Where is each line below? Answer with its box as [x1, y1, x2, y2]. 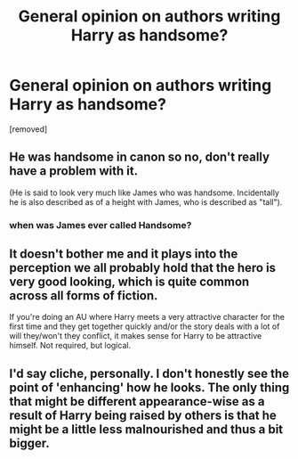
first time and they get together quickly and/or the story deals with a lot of [9, 321, 280, 332]
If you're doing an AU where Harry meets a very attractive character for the [9, 312, 286, 323]
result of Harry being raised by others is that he [9, 407, 278, 422]
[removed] [9, 123, 48, 135]
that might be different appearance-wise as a [9, 394, 265, 409]
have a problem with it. [9, 163, 139, 179]
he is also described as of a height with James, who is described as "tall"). [9, 196, 283, 207]
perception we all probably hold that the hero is [9, 260, 277, 275]
